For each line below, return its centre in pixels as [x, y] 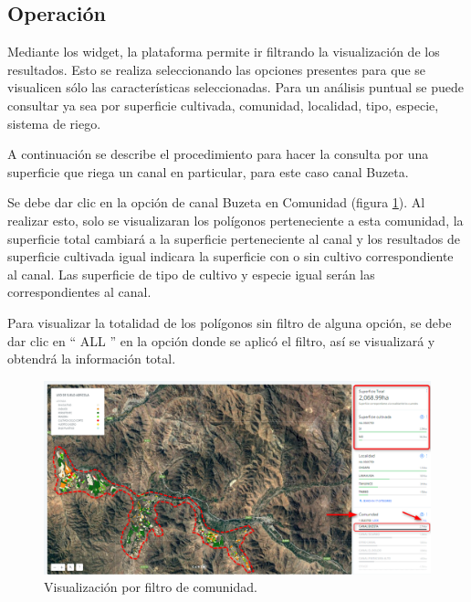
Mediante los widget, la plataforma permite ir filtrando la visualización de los [224, 52]
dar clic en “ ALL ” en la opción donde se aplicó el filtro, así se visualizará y [221, 340]
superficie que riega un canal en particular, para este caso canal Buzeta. [208, 171]
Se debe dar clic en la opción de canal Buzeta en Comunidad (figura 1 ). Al [216, 202]
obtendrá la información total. [92, 359]
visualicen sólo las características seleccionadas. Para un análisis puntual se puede [235, 87]
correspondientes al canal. [79, 292]
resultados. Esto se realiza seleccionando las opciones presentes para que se [216, 69]
